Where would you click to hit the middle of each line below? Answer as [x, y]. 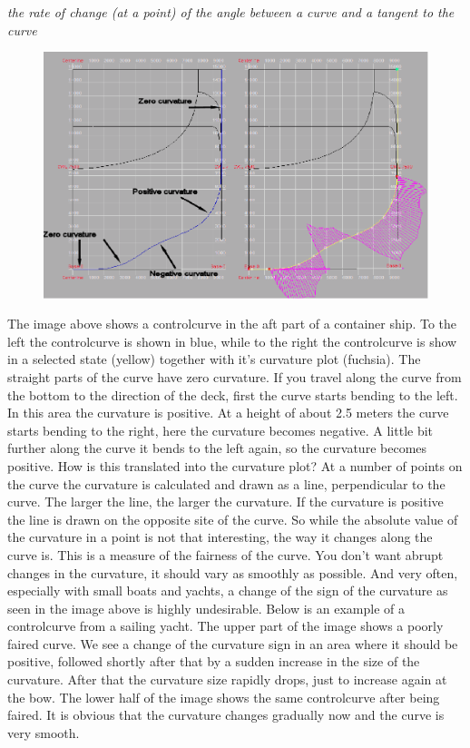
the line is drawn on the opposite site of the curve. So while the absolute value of [233, 519]
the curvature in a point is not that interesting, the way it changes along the [220, 537]
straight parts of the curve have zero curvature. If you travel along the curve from [235, 376]
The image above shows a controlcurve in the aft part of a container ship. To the [232, 324]
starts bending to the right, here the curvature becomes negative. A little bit [220, 430]
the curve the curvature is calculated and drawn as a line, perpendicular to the [226, 483]
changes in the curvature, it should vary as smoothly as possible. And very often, [233, 572]
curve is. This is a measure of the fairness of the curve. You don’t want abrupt [225, 554]
